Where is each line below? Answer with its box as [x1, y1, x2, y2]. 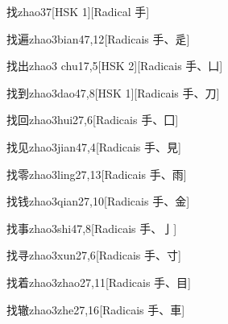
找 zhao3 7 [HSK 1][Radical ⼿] [6, 3, 150, 19]
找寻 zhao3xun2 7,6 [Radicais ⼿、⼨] [6, 247, 181, 264]
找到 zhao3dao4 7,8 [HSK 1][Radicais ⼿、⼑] [6, 84, 220, 101]
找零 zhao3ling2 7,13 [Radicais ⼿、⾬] [6, 165, 187, 182]
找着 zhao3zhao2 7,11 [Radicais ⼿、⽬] [6, 273, 191, 290]
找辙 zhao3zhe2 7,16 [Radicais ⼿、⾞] [6, 301, 185, 318]
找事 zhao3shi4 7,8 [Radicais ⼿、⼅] [6, 219, 177, 236]
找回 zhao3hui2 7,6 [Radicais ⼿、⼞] [6, 111, 179, 128]
